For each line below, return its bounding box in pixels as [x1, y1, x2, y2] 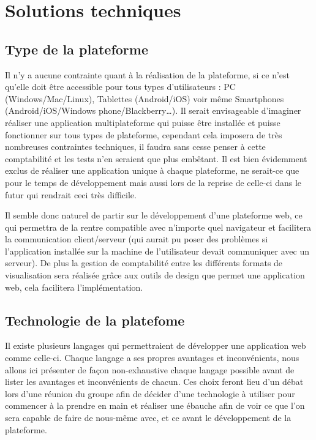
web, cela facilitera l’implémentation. [5, 280, 143, 293]
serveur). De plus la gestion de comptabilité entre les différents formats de [5, 256, 283, 269]
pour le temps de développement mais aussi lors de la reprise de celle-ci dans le [5, 176, 302, 188]
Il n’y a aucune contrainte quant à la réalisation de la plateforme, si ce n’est [5, 68, 290, 81]
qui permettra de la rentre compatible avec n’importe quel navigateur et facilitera [5, 220, 311, 233]
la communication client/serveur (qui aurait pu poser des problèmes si [5, 233, 268, 245]
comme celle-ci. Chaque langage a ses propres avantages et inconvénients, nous [5, 351, 299, 364]
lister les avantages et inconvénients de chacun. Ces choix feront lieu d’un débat [5, 375, 304, 388]
